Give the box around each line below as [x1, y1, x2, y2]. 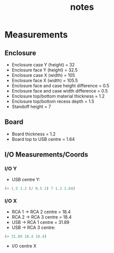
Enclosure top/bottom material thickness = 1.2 [11, 93, 105, 99]
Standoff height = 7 [11, 104, 51, 109]
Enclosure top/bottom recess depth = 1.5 [11, 98, 94, 104]
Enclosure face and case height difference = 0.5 [11, 83, 110, 89]
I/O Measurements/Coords [4, 151, 88, 159]
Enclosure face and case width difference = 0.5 [11, 88, 108, 94]
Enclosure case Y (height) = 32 [11, 62, 75, 67]
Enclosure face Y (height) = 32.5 [11, 67, 78, 73]
